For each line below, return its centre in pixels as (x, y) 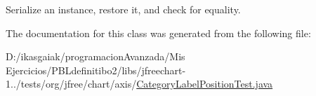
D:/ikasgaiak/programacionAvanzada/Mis (96, 56)
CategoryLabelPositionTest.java (205, 84)
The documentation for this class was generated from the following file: (158, 33)
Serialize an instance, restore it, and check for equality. (123, 9)
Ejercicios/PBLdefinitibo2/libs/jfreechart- (96, 70)
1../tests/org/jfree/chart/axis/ (71, 84)
